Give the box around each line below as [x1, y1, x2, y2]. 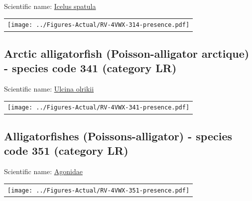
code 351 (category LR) [4, 143, 128, 158]
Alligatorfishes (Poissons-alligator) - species [4, 128, 233, 143]
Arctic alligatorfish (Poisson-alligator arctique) [4, 45, 250, 61]
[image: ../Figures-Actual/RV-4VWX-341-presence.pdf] [7, 104, 190, 111]
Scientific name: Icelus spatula [4, 1, 96, 11]
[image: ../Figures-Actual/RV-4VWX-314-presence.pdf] [7, 21, 190, 29]
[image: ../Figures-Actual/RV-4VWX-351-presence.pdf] [7, 187, 190, 194]
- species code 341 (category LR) [4, 60, 177, 76]
